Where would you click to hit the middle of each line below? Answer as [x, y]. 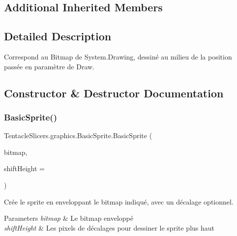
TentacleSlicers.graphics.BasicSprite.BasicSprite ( [78, 135]
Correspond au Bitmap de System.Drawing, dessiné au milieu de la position [118, 56]
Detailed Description [58, 36]
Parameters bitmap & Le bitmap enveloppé [69, 218]
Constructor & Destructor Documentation [114, 93]
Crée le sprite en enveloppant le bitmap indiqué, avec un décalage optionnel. [119, 201]
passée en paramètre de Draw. [49, 66]
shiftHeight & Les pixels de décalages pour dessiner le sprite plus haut [109, 227]
